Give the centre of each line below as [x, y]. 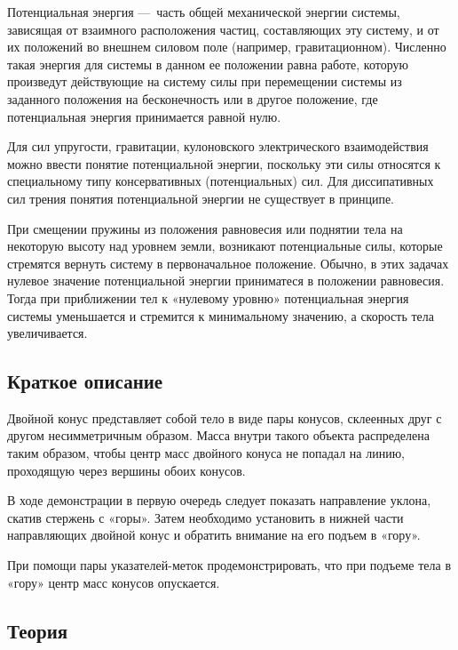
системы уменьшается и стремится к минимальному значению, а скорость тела [221, 315]
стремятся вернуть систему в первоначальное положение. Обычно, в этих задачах [228, 263]
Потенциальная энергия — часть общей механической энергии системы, [204, 12]
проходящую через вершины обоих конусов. [126, 470]
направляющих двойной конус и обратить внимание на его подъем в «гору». [214, 535]
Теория [38, 630]
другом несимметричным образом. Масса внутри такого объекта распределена [218, 435]
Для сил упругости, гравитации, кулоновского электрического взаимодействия [218, 146]
